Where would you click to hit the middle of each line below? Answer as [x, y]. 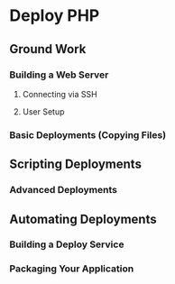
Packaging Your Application [72, 269]
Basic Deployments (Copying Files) [88, 134]
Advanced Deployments [63, 190]
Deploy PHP [55, 16]
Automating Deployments [83, 219]
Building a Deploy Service [67, 244]
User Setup [43, 111]
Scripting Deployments [76, 165]
